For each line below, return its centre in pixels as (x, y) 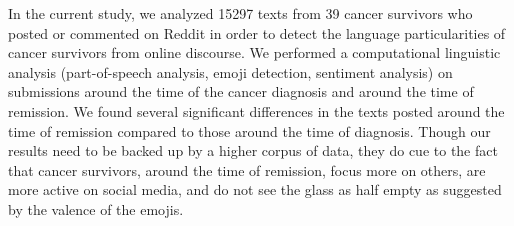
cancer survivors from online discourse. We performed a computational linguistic (254, 52)
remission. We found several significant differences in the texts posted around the (256, 110)
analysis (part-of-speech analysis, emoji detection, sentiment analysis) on (230, 71)
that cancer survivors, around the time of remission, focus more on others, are (247, 169)
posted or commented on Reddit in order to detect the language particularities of (257, 32)
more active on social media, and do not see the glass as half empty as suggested (255, 189)
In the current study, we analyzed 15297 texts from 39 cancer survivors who (240, 13)
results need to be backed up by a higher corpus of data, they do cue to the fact (253, 150)
